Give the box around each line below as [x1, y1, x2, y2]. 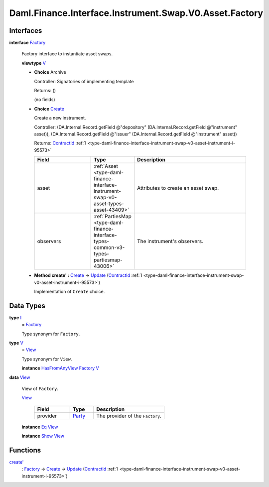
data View [9, 374, 30, 380]
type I [9, 314, 22, 321]
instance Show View [21, 433, 65, 439]
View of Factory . [21, 385, 58, 391]
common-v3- [93, 244, 125, 251]
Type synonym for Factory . [21, 331, 80, 337]
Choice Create [34, 106, 64, 112]
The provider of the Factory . [96, 412, 162, 419]
